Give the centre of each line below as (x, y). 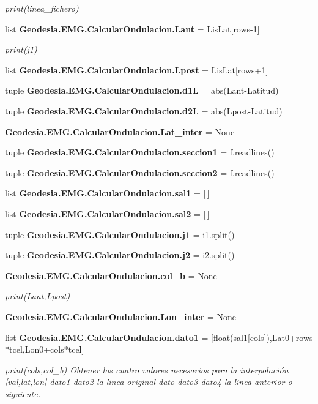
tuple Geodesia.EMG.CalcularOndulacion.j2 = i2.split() (120, 255)
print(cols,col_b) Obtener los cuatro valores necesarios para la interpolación (147, 369)
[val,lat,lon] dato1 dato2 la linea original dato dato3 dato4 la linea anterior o (149, 382)
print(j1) (21, 49)
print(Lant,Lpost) (38, 296)
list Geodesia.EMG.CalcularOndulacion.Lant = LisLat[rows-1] (132, 28)
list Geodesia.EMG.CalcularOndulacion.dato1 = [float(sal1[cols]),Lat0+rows (159, 337)
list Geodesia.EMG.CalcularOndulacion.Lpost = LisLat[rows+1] (137, 69)
